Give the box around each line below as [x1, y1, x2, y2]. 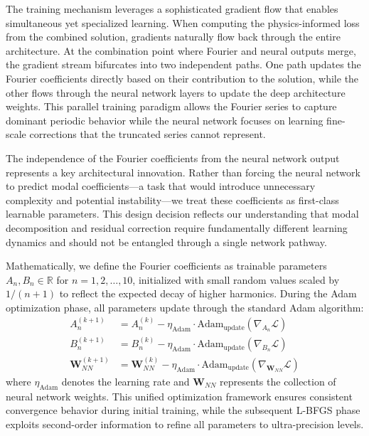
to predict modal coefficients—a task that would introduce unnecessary [6, 179, 316, 193]
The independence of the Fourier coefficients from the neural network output [6, 150, 340, 165]
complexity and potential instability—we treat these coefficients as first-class [6, 192, 339, 207]
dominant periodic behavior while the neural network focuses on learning [6, 112, 323, 127]
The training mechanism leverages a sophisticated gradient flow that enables [6, 1, 338, 16]
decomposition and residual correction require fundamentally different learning [6, 220, 348, 235]
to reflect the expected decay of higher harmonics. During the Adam [59, 286, 357, 301]
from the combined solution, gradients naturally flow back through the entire [6, 29, 341, 44]
